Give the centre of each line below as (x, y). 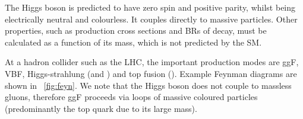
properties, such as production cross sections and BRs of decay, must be (136, 30)
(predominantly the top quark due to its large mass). (101, 108)
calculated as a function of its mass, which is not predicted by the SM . (133, 42)
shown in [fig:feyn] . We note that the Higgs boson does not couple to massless (148, 85)
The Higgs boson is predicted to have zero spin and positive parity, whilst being (150, 7)
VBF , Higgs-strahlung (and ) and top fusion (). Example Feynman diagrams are (151, 73)
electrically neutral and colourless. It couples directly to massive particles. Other (151, 19)
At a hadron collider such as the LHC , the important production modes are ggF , (152, 62)
